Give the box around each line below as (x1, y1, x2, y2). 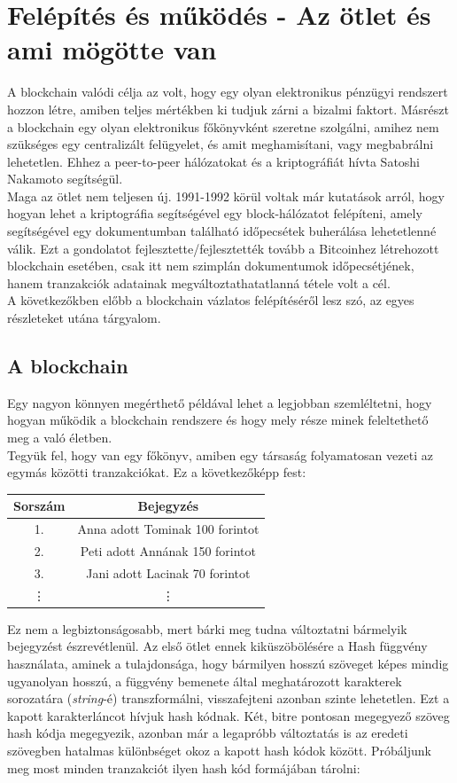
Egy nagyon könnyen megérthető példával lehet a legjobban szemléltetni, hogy (7, 393, 432, 411)
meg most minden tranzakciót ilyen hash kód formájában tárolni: (7, 758, 360, 777)
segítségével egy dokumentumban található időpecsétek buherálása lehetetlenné (7, 222, 437, 240)
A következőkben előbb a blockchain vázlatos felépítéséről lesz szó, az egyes (7, 291, 414, 309)
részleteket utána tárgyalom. (7, 309, 161, 327)
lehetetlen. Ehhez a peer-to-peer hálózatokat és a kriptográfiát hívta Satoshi (7, 152, 421, 170)
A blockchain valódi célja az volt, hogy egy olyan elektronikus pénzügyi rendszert (7, 82, 448, 101)
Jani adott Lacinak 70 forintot (86, 563, 251, 582)
